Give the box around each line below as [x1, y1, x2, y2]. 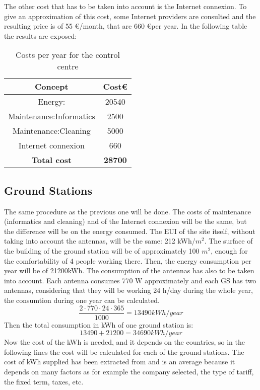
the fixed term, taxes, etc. [4, 376, 84, 386]
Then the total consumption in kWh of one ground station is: [4, 319, 193, 330]
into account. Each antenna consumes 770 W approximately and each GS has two [4, 275, 256, 285]
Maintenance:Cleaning [12, 125, 91, 137]
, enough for [211, 245, 248, 256]
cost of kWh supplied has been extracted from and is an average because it [4, 356, 235, 367]
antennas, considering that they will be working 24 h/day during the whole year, [4, 285, 253, 295]
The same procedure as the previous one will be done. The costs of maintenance [4, 206, 251, 216]
